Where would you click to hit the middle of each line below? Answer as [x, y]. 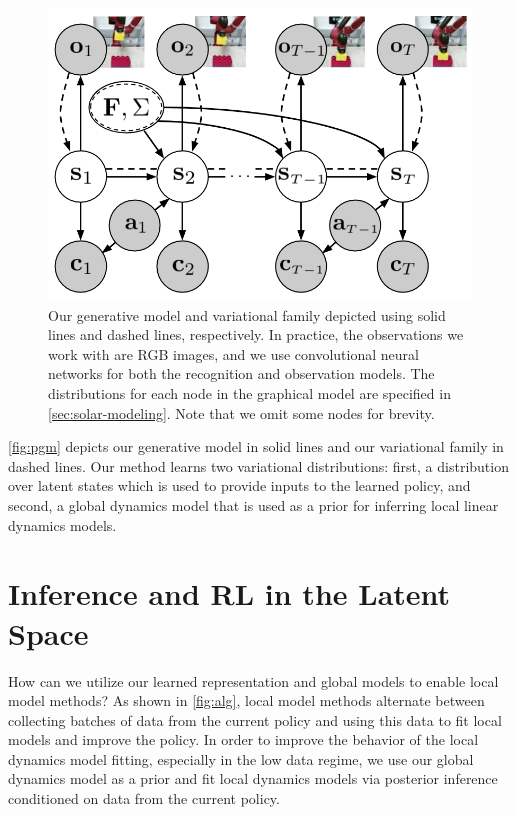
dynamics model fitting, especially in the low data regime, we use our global [241, 758]
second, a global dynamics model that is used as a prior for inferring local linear [253, 505]
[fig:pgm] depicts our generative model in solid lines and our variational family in [256, 446]
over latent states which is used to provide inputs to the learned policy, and [239, 485]
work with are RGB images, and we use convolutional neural [233, 353]
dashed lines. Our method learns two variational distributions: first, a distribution [258, 465]
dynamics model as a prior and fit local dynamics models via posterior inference [253, 778]
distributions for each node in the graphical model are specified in [249, 393]
